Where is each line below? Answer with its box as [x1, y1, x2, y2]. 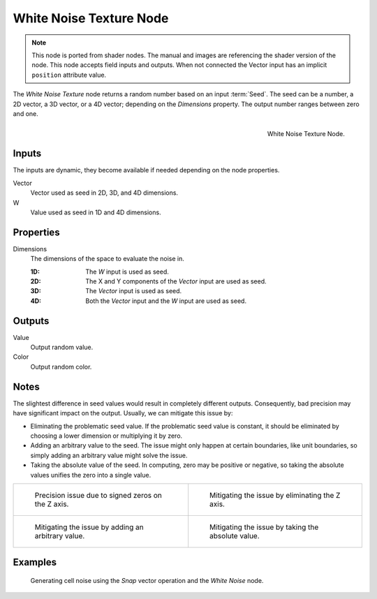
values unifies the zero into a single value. [30, 471, 151, 479]
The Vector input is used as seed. [85, 287, 182, 295]
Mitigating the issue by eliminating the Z [209, 490, 341, 500]
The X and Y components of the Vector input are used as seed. [85, 277, 267, 286]
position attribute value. [31, 71, 107, 79]
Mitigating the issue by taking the [209, 522, 319, 532]
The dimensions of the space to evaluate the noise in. [30, 255, 184, 263]
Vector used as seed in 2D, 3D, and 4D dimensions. [30, 188, 178, 197]
